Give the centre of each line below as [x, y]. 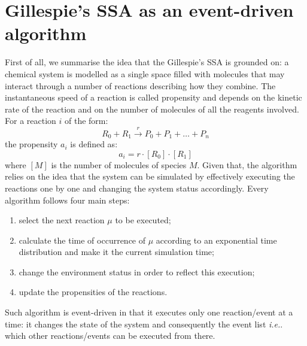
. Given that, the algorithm [247, 164]
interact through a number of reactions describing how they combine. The [140, 85]
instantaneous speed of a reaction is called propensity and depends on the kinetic [153, 97]
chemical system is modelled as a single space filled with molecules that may [145, 73]
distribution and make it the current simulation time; [116, 252]
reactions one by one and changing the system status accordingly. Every [137, 188]
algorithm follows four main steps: [67, 200]
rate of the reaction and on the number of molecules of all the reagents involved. [152, 109]
